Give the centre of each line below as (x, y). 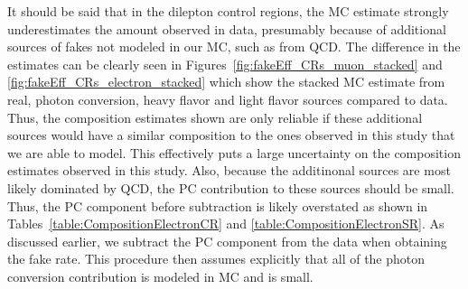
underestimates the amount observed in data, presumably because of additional (227, 28)
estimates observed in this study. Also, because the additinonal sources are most (229, 170)
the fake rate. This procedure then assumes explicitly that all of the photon (216, 259)
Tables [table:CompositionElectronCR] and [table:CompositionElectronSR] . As (226, 224)
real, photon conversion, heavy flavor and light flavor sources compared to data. (228, 99)
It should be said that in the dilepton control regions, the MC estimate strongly (228, 11)
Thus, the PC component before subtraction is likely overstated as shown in (218, 205)
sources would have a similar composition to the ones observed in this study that (231, 135)
